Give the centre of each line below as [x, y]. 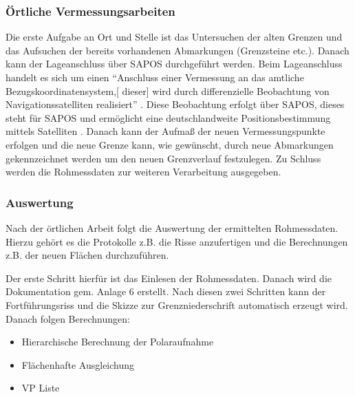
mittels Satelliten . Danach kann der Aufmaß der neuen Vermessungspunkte [165, 131]
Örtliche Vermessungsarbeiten [90, 11]
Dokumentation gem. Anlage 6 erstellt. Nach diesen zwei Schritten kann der [166, 291]
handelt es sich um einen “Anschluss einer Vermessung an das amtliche [155, 77]
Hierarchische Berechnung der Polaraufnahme [118, 342]
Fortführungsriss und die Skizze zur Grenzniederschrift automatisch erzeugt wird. [177, 304]
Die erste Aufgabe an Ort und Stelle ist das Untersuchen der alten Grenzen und [174, 37]
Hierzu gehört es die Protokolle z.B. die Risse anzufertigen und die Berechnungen [177, 241]
